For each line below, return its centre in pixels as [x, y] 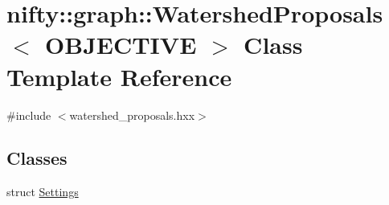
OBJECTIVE [121, 45]
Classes [37, 158]
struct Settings [43, 192]
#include [29, 115]
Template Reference [119, 76]
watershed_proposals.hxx [132, 115]
